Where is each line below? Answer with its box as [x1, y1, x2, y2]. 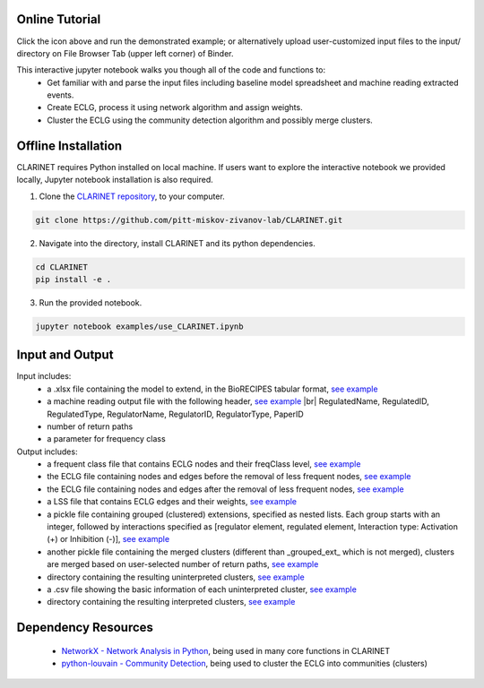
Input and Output [16, 348, 114, 363]
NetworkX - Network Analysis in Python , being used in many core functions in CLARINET [61, 645, 390, 656]
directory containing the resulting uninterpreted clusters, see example [47, 572, 305, 582]
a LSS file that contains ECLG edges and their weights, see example [47, 496, 298, 507]
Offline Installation [16, 138, 123, 153]
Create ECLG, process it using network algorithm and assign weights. [47, 102, 304, 113]
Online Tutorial [16, 12, 101, 27]
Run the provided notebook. [39, 297, 143, 308]
